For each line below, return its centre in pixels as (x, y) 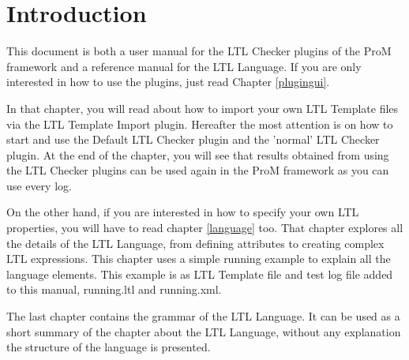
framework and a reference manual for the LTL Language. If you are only (184, 66)
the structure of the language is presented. (109, 347)
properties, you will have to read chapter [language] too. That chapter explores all (205, 228)
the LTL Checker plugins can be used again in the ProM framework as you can (198, 170)
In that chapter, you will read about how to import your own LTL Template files (203, 108)
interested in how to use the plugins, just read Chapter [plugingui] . (168, 82)
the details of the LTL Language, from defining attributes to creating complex (195, 243)
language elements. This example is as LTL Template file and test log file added (200, 274)
